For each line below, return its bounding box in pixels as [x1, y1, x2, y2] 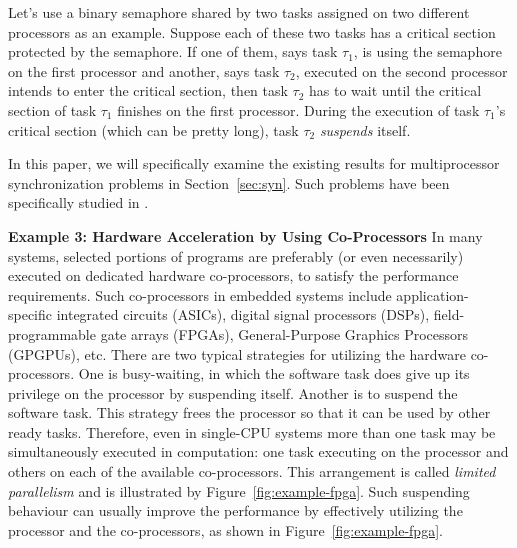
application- [396, 284, 469, 305]
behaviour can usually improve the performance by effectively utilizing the [8, 500, 463, 521]
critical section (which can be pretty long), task [8, 119, 299, 140]
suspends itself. [319, 119, 411, 140]
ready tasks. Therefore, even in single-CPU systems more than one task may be [8, 421, 496, 442]
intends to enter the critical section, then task [8, 80, 288, 101]
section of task [8, 99, 97, 120]
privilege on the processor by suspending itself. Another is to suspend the [8, 382, 458, 403]
